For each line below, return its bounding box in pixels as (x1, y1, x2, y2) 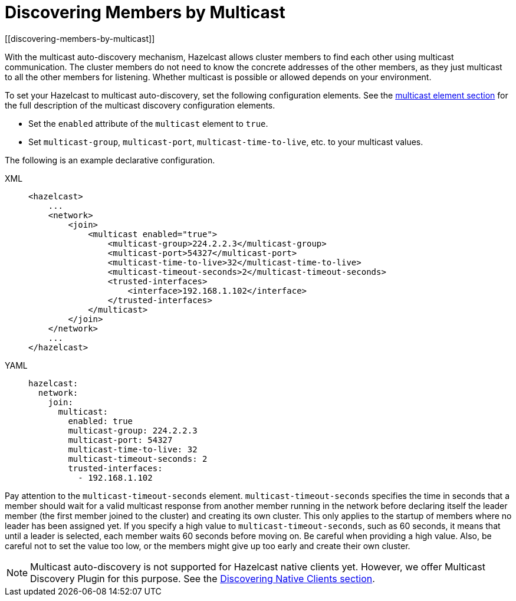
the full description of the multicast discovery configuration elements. (5, 100, 275, 110)
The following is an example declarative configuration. (5, 155, 215, 165)
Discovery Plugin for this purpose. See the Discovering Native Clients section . (30, 572, 375, 584)
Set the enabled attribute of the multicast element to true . (28, 118, 268, 129)
